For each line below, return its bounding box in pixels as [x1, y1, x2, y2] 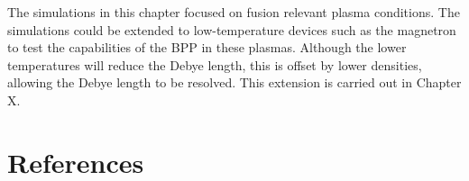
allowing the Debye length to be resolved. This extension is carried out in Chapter [7, 73, 462, 92]
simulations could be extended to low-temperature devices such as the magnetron [7, 20, 456, 39]
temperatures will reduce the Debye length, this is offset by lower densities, [7, 55, 422, 74]
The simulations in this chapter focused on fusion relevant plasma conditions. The [7, 3, 460, 21]
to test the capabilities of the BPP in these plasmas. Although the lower [7, 38, 407, 57]
